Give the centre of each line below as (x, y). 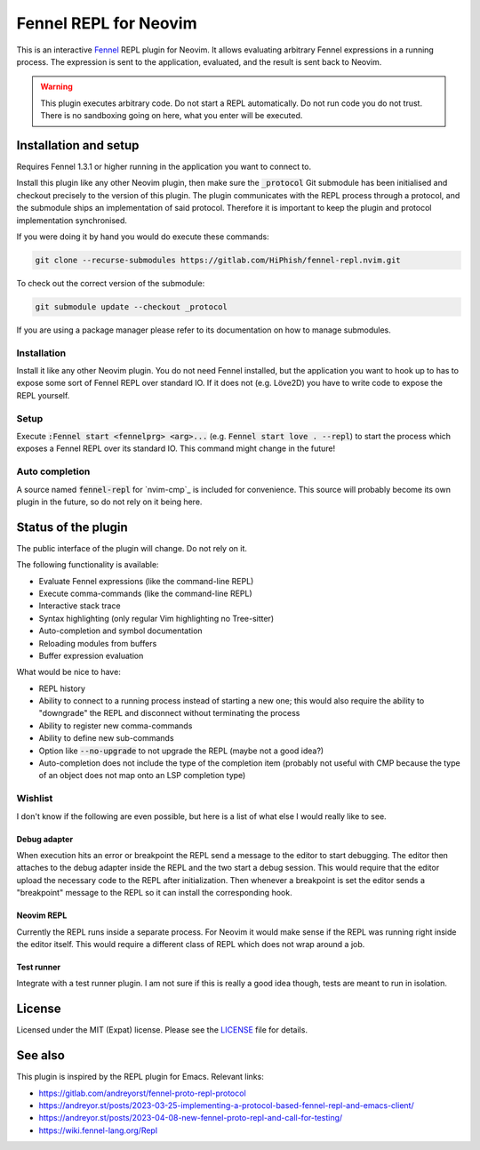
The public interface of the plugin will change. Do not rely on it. (132, 548)
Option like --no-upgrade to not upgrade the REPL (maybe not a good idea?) (181, 751)
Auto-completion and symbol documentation (121, 631)
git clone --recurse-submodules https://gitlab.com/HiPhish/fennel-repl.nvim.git (218, 260)
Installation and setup (78, 145)
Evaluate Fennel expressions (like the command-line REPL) (146, 581)
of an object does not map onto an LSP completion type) (142, 776)
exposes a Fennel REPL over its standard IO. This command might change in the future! (176, 448)
